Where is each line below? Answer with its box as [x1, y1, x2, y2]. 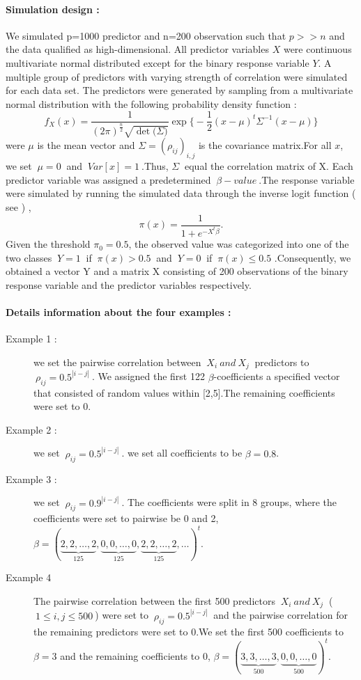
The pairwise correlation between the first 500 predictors [33, 593, 275, 608]
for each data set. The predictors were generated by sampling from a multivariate [6, 83, 353, 97]
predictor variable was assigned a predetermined [6, 172, 211, 187]
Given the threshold [6, 237, 91, 251]
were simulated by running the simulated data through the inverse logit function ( [6, 186, 356, 200]
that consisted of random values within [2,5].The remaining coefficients [33, 385, 335, 400]
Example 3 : [6, 471, 57, 486]
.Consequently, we [274, 250, 351, 264]
